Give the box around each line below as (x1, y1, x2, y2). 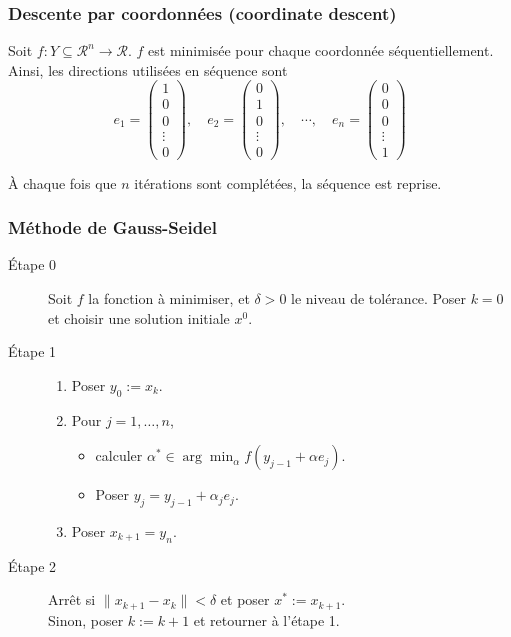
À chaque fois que (8, 172, 117, 193)
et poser (220, 589, 270, 610)
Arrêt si (48, 589, 96, 610)
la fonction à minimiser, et (88, 288, 250, 309)
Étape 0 (8, 254, 57, 275)
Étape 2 (8, 555, 57, 576)
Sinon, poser (48, 609, 124, 630)
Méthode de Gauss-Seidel (8, 215, 217, 240)
